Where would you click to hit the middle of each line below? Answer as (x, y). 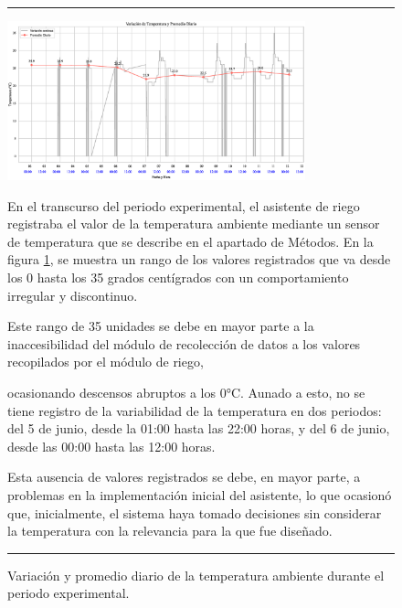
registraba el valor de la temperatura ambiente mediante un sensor (194, 224)
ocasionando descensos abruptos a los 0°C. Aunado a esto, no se (186, 392)
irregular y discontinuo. (73, 295)
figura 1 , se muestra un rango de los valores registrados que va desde (199, 259)
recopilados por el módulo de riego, (106, 362)
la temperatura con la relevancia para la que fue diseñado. (170, 531)
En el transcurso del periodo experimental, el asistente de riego (184, 205)
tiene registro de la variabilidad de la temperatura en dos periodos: (195, 410)
